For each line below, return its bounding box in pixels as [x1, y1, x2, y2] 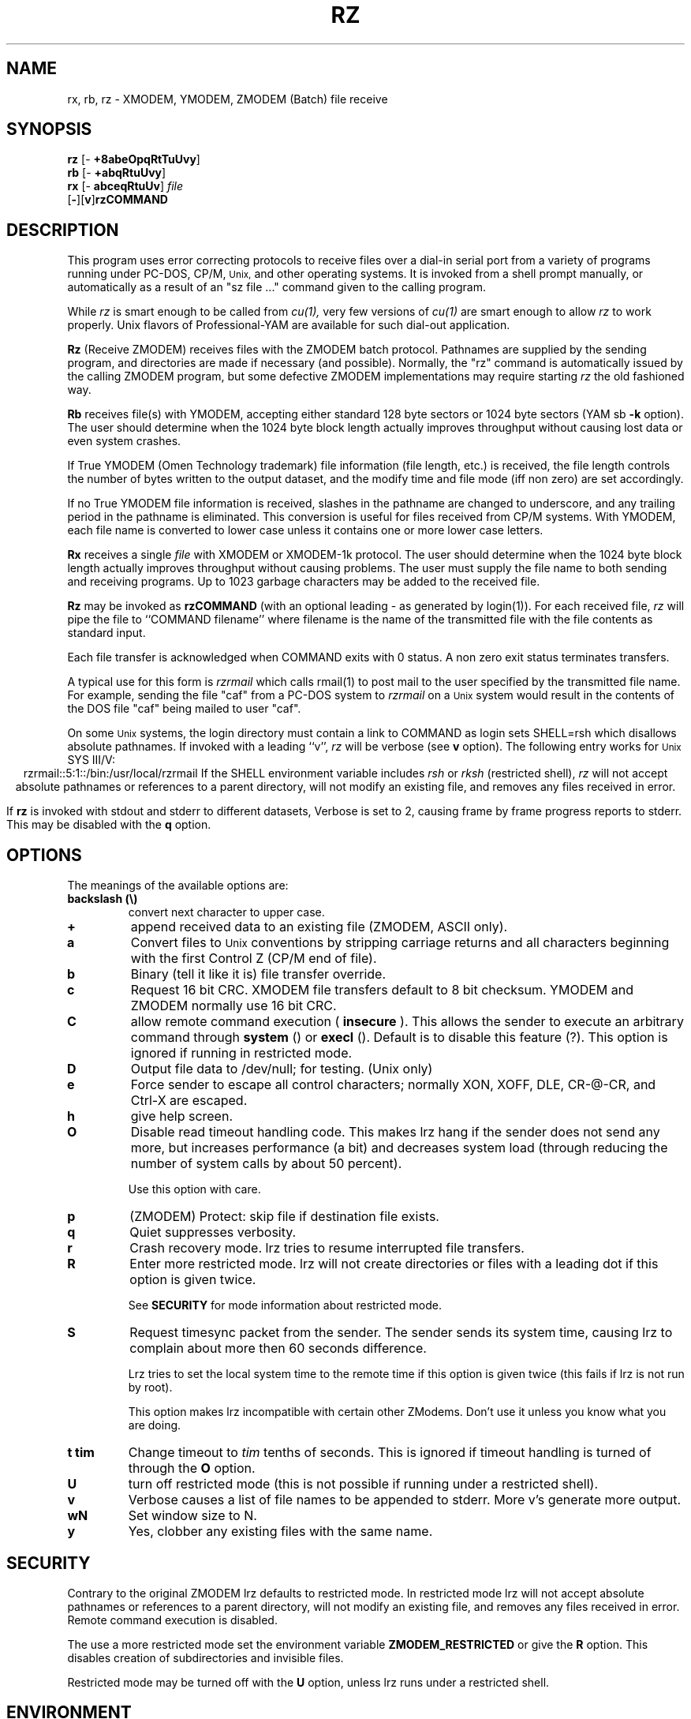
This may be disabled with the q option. [6, 818, 211, 832]
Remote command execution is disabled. [67, 1612, 278, 1627]
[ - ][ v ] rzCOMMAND [67, 193, 168, 207]
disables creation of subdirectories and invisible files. [67, 1650, 344, 1665]
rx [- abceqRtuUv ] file [67, 179, 184, 193]
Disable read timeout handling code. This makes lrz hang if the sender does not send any [130, 1124, 660, 1140]
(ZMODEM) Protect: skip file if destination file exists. [129, 1208, 439, 1225]
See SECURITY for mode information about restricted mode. [128, 1298, 442, 1313]
